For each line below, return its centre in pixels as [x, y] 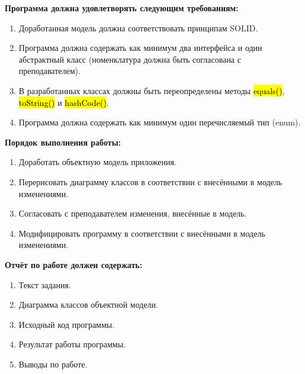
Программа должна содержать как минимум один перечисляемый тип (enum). [160, 122]
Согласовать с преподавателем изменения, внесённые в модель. [133, 213]
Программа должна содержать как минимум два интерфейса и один [140, 48]
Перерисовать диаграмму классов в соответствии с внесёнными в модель [150, 181]
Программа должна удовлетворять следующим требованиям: [122, 8]
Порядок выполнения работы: [63, 142]
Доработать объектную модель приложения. [97, 162]
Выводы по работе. [53, 364]
